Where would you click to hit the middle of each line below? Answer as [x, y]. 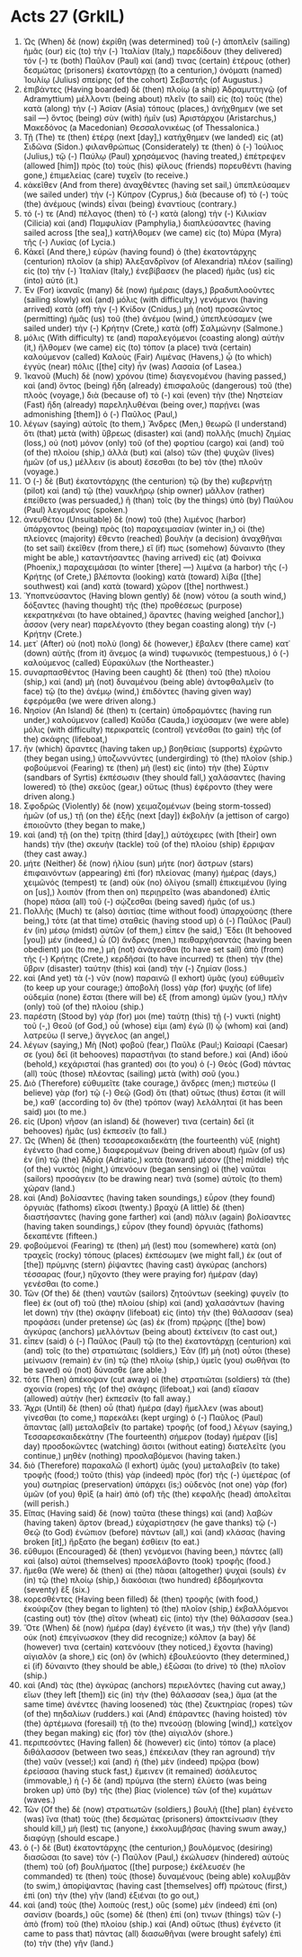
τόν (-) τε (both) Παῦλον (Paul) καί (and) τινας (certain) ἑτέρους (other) [157, 60]
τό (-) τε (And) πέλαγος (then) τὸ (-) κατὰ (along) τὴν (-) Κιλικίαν [145, 213]
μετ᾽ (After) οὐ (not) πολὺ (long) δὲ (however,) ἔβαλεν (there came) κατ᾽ [157, 643]
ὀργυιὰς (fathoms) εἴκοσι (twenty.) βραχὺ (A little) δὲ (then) [134, 1207]
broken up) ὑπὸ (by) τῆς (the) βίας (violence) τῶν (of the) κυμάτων [147, 1790]
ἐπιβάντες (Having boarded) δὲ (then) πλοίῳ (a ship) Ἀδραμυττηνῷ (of [155, 89]
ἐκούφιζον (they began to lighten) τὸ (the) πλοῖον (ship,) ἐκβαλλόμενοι [155, 1608]
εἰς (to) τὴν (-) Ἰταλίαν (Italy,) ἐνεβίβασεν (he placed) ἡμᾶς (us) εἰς [149, 271]
